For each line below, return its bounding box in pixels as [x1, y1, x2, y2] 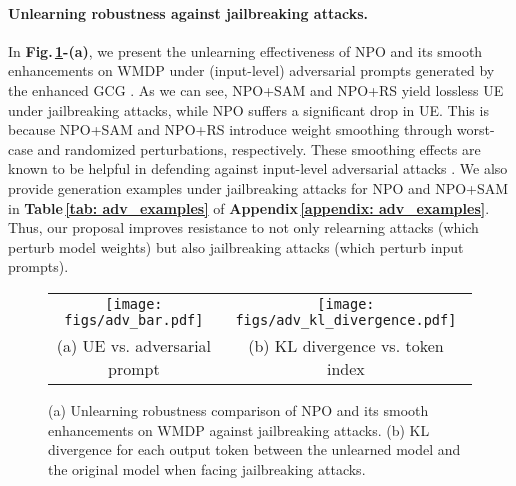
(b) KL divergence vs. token [248, 333, 444, 357]
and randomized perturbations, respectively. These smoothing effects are [37, 138, 481, 159]
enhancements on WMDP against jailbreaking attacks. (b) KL [48, 419, 430, 440]
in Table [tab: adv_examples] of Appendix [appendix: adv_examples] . [8, 197, 490, 218]
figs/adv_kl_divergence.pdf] [235, 311, 457, 328]
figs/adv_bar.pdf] [64, 311, 204, 328]
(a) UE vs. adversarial [56, 333, 212, 357]
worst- [456, 119, 495, 140]
